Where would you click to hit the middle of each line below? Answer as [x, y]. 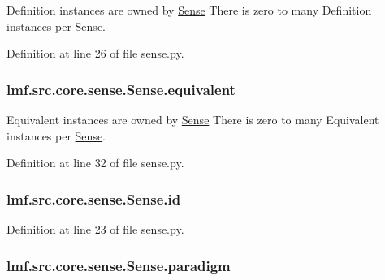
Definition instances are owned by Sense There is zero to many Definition [189, 10]
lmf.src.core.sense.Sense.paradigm [119, 265]
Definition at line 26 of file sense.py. [95, 53]
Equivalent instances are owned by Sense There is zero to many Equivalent [193, 119]
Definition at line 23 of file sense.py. [95, 229]
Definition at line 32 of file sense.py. [95, 163]
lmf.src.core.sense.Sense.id [94, 198]
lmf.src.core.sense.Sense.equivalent [121, 89]
